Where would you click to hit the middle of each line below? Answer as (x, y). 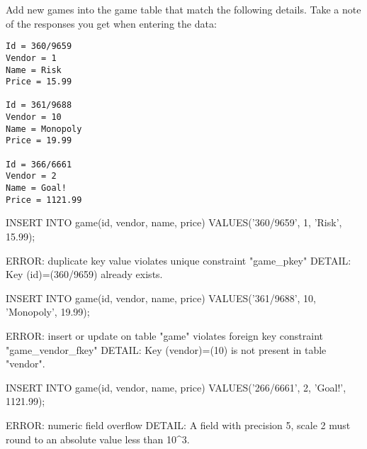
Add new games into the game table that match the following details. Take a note (183, 9)
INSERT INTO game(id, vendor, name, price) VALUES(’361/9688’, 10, (161, 298)
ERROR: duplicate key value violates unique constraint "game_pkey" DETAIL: (179, 260)
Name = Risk (34, 70)
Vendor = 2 (31, 176)
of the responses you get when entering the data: (111, 23)
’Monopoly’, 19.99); (48, 312)
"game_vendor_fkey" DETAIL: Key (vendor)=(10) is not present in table (166, 349)
